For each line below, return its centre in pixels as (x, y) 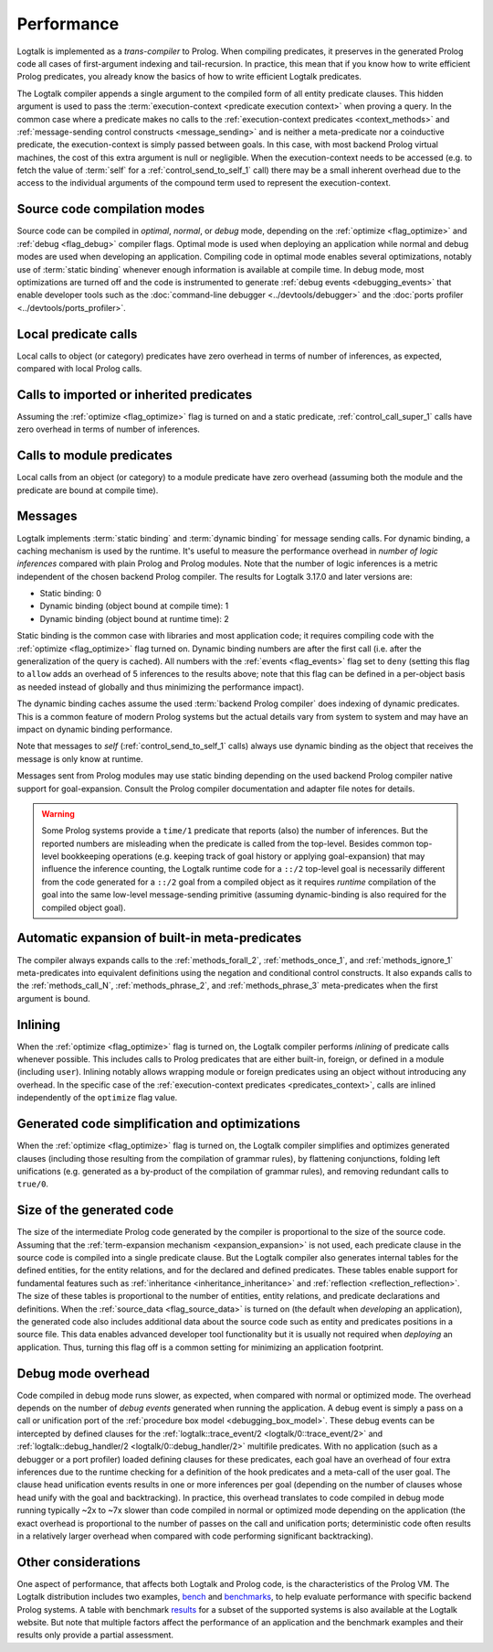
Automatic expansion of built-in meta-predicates (159, 938)
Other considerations (79, 1562)
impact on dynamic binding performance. (95, 729)
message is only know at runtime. (80, 758)
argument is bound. (53, 998)
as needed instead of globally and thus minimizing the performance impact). (161, 687)
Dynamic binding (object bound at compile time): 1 (134, 606)
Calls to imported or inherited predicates (135, 395)
